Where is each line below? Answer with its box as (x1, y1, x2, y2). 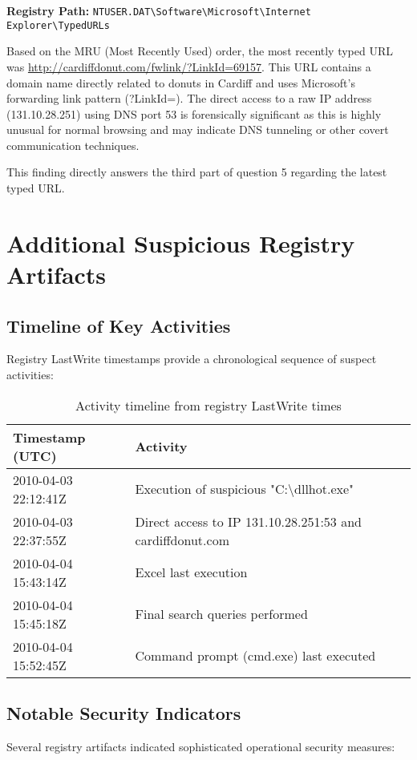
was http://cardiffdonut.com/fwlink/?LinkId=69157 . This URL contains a (6, 58, 371, 75)
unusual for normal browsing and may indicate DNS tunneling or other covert (6, 121, 389, 138)
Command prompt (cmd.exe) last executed (135, 646, 376, 665)
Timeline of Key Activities (6, 313, 231, 338)
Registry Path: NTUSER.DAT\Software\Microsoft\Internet (6, 2, 311, 18)
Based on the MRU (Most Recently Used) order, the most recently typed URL (6, 42, 394, 59)
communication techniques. (6, 136, 140, 153)
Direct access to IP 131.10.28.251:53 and (135, 511, 362, 531)
